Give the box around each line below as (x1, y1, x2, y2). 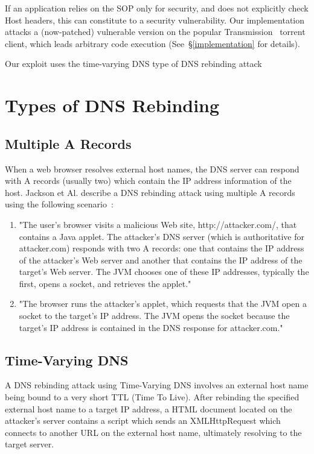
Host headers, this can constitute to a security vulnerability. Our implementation (5, 13, 305, 26)
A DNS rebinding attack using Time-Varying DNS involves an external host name (5, 379, 309, 391)
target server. (5, 438, 54, 450)
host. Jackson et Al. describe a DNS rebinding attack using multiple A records (5, 186, 295, 198)
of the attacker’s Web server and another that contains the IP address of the (19, 253, 303, 266)
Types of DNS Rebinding (5, 93, 220, 118)
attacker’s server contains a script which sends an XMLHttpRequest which (5, 414, 281, 427)
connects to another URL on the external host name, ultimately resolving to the (5, 426, 302, 438)
